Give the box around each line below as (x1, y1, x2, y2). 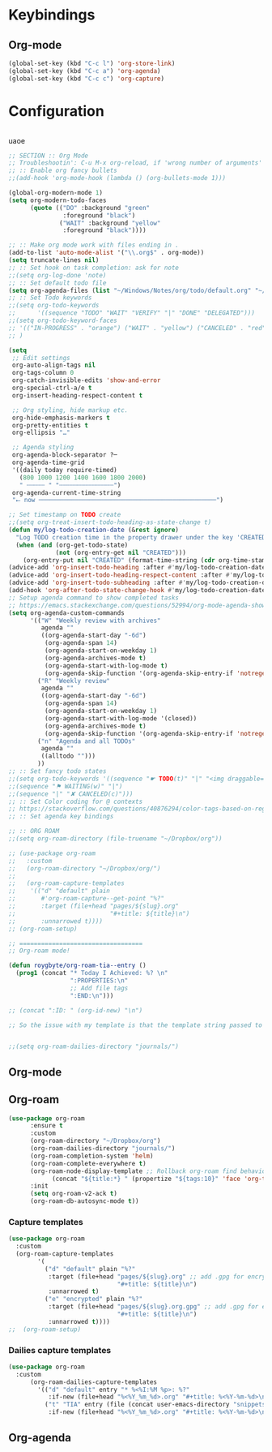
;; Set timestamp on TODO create (8, 511, 121, 519)
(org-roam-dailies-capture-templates (29, 1377, 158, 1386)
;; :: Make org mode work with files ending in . (8, 241, 180, 249)
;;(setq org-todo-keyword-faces (8, 316, 117, 325)
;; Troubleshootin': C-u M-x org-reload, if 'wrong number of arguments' (8, 159, 263, 167)
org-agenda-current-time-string (11, 488, 121, 496)
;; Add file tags (70, 984, 129, 992)
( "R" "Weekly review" (37, 677, 111, 685)
